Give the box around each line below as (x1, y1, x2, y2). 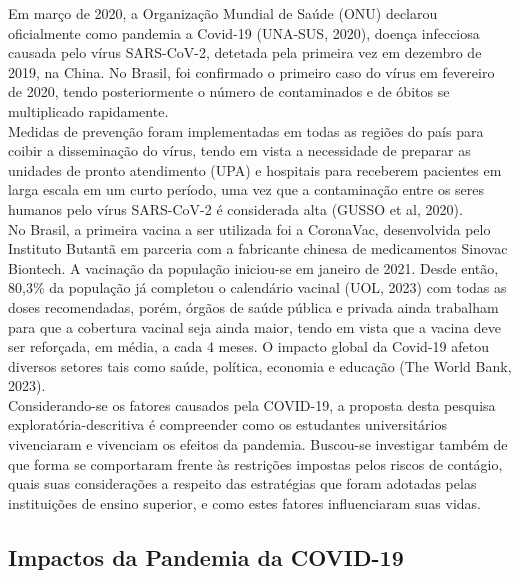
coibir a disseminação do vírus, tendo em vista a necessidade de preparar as (8, 140, 471, 161)
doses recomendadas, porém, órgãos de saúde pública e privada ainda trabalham (8, 296, 499, 317)
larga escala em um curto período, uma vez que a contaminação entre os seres (8, 179, 485, 200)
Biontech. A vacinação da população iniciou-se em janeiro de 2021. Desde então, (8, 257, 499, 278)
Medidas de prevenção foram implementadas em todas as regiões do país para (8, 120, 484, 141)
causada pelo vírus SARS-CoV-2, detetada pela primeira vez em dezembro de (8, 42, 482, 63)
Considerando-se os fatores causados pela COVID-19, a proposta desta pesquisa (8, 394, 496, 415)
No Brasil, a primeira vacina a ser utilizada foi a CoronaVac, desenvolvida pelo (8, 218, 491, 239)
